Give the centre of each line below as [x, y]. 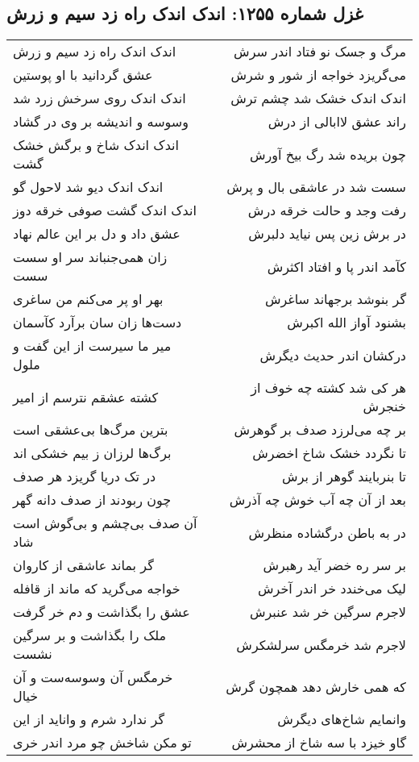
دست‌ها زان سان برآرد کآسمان [97, 323]
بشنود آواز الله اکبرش [346, 323]
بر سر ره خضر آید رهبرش [334, 565]
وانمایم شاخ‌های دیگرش [342, 719]
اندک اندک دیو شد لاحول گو [88, 187]
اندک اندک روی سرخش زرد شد [100, 98]
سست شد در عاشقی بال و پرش [316, 187]
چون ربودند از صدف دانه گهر [92, 500]
